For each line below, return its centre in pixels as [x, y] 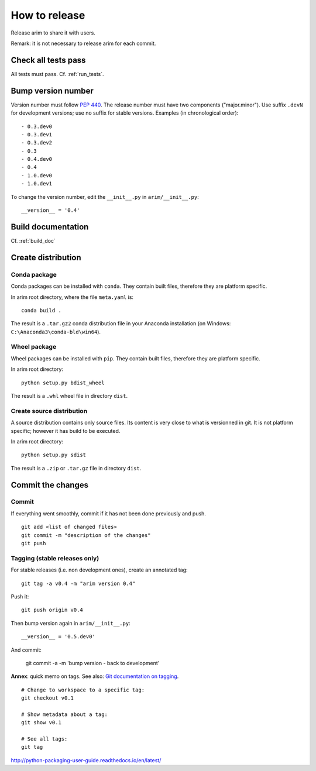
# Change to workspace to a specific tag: [83, 690]
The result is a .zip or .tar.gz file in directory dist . [76, 468]
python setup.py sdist [54, 455]
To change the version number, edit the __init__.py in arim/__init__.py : [105, 197]
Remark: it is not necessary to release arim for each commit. [83, 43]
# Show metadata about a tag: [65, 714]
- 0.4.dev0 [37, 159]
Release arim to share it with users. [53, 33]
